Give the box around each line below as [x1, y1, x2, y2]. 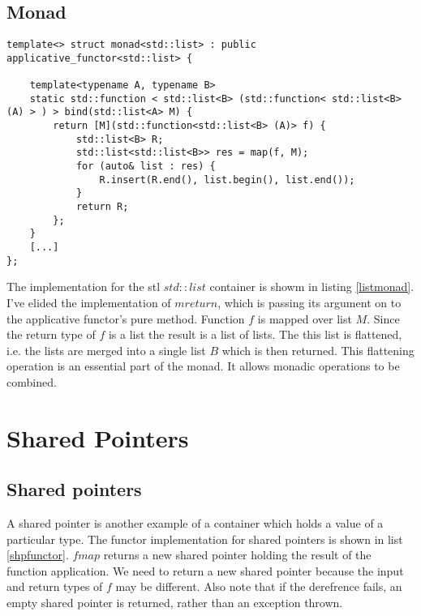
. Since [367, 310, 400, 327]
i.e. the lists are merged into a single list [6, 341, 206, 358]
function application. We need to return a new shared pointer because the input [6, 562, 404, 579]
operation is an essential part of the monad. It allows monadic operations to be [6, 357, 400, 374]
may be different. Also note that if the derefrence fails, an [115, 578, 402, 595]
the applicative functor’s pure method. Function [6, 310, 245, 327]
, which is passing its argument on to [217, 293, 402, 310]
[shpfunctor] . [6, 546, 69, 563]
